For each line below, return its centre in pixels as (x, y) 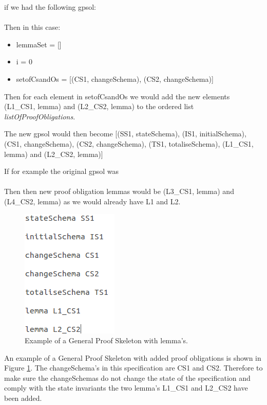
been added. (23, 398)
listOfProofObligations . (40, 116)
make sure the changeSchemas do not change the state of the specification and (127, 377)
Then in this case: (32, 27)
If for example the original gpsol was (62, 171)
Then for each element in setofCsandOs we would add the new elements (117, 96)
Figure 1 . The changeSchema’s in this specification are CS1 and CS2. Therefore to (133, 368)
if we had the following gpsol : (50, 7)
